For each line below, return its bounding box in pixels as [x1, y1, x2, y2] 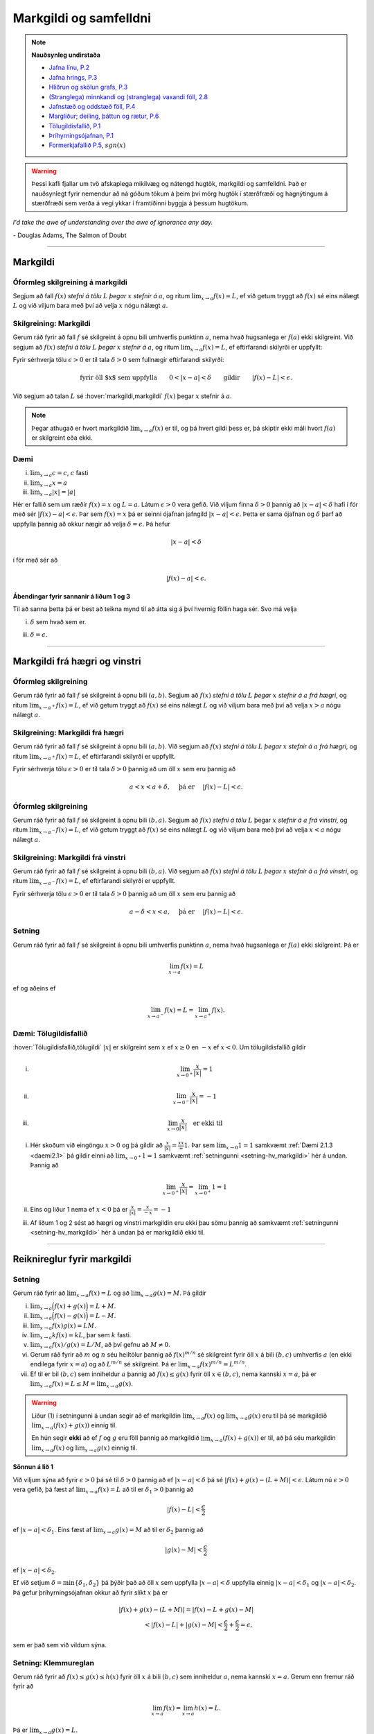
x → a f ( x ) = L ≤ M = [39, 1380, 96, 1389]
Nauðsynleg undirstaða [31, 51, 100, 59]
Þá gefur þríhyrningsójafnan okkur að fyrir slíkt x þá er [12, 1588, 168, 1597]
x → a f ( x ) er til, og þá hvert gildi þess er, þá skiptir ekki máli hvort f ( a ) [139, 424, 336, 433]
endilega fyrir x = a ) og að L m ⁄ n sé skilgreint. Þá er [30, 1359, 177, 1368]
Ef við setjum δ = [12, 1579, 62, 1587]
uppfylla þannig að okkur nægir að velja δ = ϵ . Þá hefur [12, 520, 171, 528]
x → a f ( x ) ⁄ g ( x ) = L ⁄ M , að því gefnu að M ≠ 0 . [39, 1341, 170, 1350]
